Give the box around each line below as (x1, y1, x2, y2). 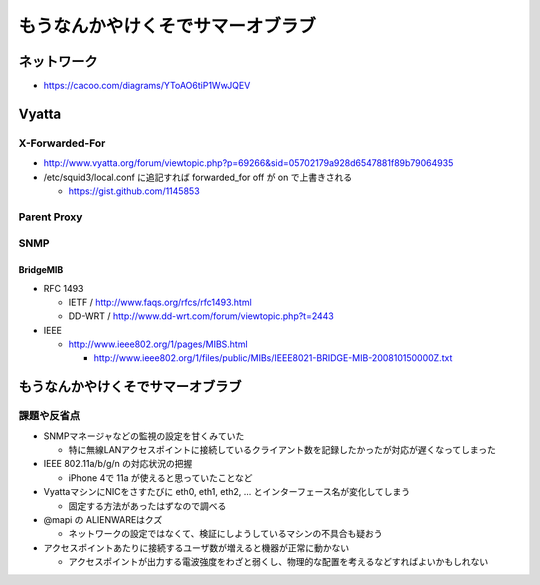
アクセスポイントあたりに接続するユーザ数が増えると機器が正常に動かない (43, 541, 350, 554)
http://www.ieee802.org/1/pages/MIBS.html (68, 338, 249, 350)
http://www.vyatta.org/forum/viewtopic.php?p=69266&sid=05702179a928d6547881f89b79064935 (43, 157, 454, 169)
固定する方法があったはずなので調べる (68, 500, 227, 512)
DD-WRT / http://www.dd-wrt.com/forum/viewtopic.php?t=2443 (68, 310, 335, 322)
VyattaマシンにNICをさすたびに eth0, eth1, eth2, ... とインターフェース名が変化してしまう (43, 486, 411, 498)
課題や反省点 (18, 409, 81, 423)
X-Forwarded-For (18, 136, 106, 150)
